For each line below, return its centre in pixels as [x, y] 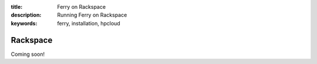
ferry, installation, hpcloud [89, 23]
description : [26, 15]
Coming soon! [28, 54]
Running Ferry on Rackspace [92, 15]
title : [17, 7]
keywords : [24, 23]
